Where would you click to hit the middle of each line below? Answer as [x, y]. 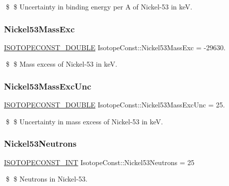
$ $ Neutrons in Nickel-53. [46, 179]
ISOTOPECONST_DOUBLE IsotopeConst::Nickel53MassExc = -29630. [115, 47]
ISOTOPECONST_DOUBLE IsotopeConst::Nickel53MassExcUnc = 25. [114, 105]
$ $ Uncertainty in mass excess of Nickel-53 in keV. [84, 121]
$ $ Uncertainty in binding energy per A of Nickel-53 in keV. [99, 6]
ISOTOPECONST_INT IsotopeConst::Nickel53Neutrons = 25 [99, 162]
